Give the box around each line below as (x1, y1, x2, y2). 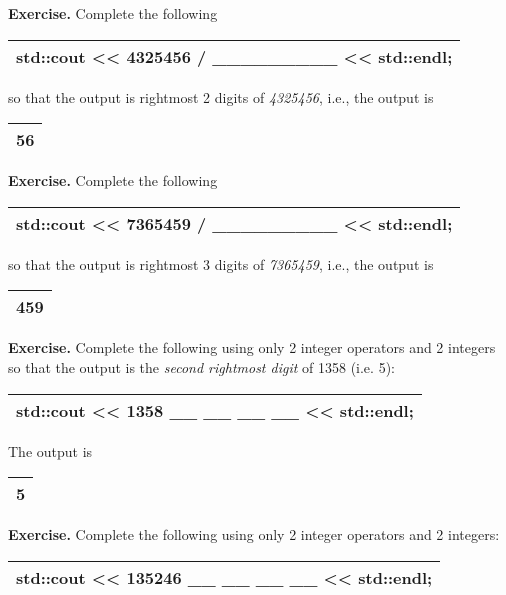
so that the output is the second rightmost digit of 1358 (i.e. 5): (8, 356, 395, 377)
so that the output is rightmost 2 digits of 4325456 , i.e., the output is (8, 86, 434, 107)
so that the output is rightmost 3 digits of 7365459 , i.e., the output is (8, 253, 434, 274)
